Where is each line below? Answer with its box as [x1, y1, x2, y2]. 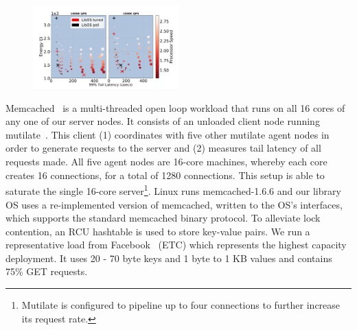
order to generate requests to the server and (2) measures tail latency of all [5, 141, 321, 155]
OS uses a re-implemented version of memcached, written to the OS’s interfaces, [5, 197, 343, 211]
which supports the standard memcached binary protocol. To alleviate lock [5, 211, 321, 225]
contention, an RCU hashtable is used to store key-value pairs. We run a [5, 224, 310, 238]
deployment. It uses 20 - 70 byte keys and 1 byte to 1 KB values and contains [5, 250, 332, 265]
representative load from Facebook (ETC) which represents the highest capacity [5, 237, 347, 252]
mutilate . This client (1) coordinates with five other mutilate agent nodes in [5, 127, 330, 141]
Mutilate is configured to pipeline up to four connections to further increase [21, 298, 341, 312]
